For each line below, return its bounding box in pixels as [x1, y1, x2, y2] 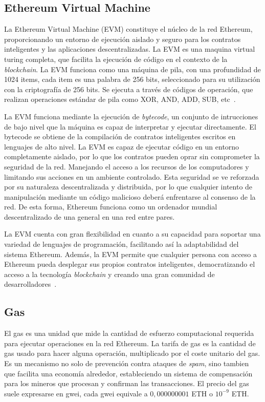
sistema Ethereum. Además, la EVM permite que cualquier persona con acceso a [4, 248, 257, 259]
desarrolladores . [4, 279, 57, 289]
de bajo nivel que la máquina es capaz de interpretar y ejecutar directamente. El [4, 121, 256, 132]
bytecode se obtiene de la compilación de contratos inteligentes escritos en [4, 131, 236, 142]
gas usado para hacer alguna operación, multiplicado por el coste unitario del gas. [4, 348, 260, 358]
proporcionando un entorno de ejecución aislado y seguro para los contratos [4, 33, 241, 44]
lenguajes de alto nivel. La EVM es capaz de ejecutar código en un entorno [4, 141, 239, 152]
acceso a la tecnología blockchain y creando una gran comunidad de [4, 268, 215, 279]
